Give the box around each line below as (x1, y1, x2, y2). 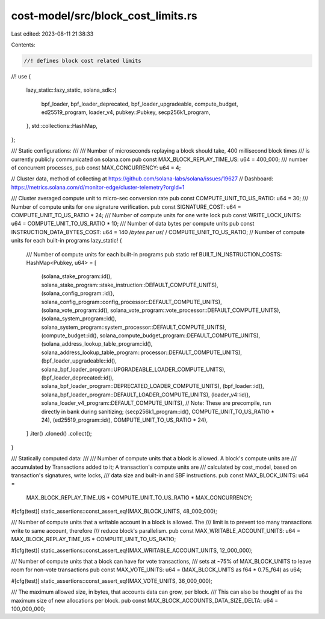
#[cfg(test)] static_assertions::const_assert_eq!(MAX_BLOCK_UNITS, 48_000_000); (11, 507, 217, 515)
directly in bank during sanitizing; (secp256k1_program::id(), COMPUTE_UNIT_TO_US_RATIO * (41, 408, 275, 415)
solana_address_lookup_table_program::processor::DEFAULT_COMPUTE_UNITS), (41, 349, 242, 356)
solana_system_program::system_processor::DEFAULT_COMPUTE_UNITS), (41, 323, 227, 331)
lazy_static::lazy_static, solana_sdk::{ (26, 86, 117, 94)
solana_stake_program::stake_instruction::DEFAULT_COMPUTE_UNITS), (41, 281, 219, 288)
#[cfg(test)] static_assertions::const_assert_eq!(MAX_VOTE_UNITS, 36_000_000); (11, 577, 213, 585)
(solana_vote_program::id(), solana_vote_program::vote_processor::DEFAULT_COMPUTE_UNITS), (41, 306, 281, 314)
